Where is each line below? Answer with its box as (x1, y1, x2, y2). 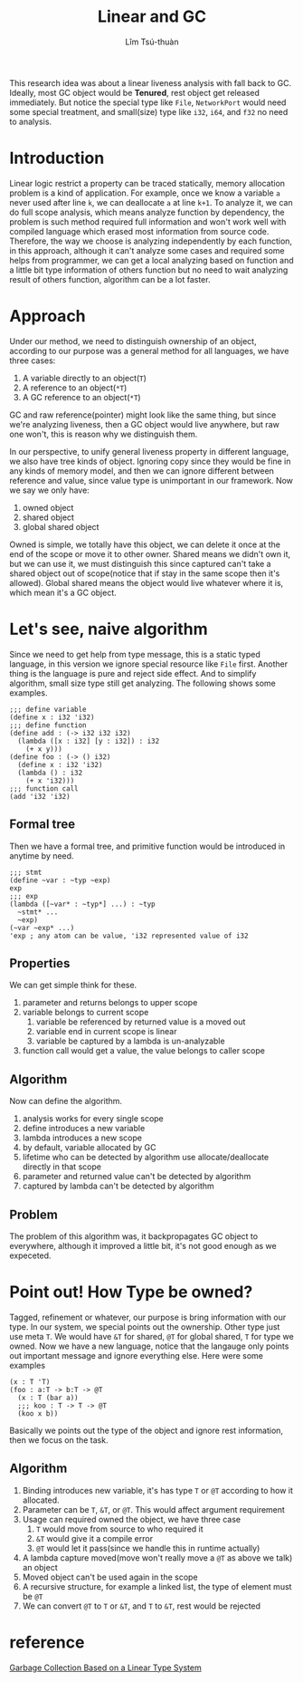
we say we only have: (9, 485, 90, 495)
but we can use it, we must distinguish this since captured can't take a (9, 558, 271, 569)
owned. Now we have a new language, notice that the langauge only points (9, 1341, 289, 1351)
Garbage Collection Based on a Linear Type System (9, 1662, 202, 1673)
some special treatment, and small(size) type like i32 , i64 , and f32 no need (9, 106, 289, 117)
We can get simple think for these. (9, 980, 137, 991)
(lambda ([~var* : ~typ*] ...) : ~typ (9, 899, 156, 908)
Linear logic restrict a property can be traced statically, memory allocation (9, 178, 286, 188)
